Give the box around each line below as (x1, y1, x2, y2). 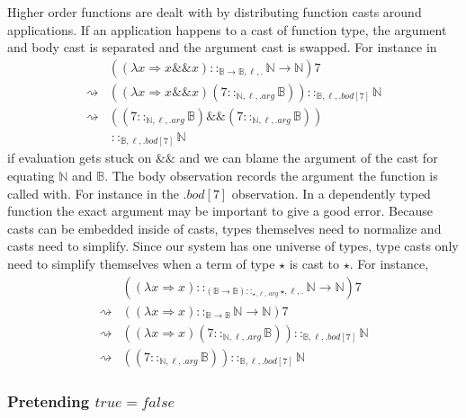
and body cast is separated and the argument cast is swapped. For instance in (7, 38, 437, 57)
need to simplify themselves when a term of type (7, 253, 275, 272)
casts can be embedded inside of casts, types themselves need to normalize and (7, 218, 442, 237)
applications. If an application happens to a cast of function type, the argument (7, 20, 447, 39)
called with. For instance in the (7, 183, 179, 202)
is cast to (289, 253, 340, 272)
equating (7, 166, 55, 185)
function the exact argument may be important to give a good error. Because (7, 201, 433, 220)
